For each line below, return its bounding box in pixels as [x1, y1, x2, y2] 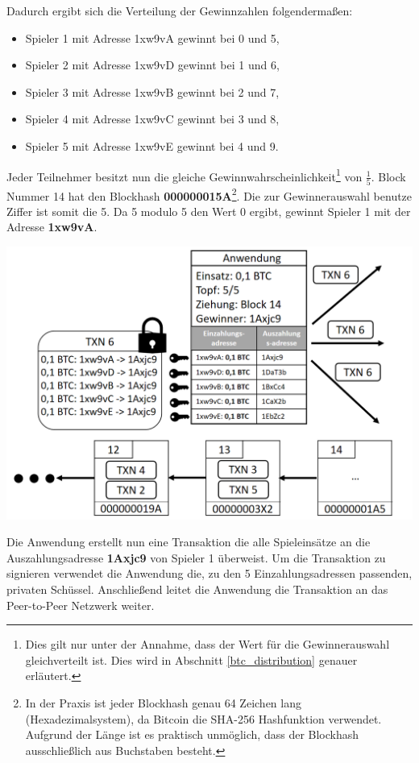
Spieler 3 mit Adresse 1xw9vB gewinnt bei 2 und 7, [25, 83, 280, 100]
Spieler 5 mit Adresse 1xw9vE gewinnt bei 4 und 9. [25, 137, 279, 154]
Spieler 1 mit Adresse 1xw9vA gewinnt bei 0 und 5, [25, 29, 280, 46]
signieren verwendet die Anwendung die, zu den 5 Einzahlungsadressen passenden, [6, 565, 413, 582]
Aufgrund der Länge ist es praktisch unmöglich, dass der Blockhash [25, 726, 359, 743]
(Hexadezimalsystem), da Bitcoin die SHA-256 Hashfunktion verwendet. [25, 710, 382, 727]
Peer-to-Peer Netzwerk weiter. [6, 596, 155, 613]
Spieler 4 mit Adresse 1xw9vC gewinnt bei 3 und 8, [25, 110, 280, 127]
